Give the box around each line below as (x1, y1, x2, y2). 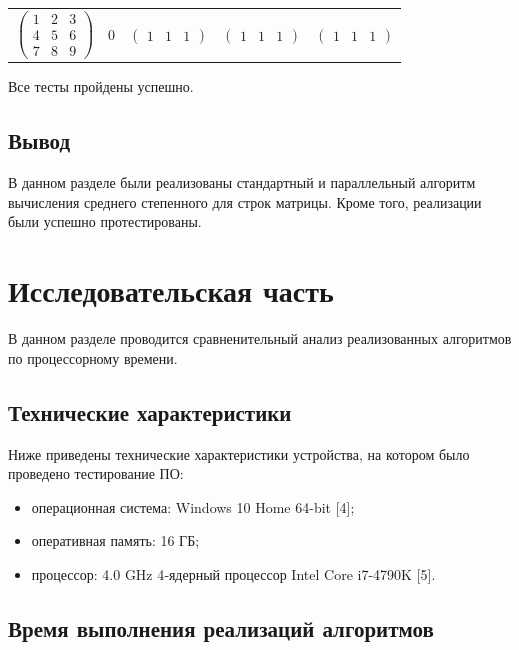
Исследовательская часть (8, 270, 334, 311)
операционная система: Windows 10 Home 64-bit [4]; (31, 496, 355, 517)
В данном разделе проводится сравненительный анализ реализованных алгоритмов (8, 328, 512, 349)
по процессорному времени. (8, 347, 178, 368)
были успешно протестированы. (8, 211, 202, 232)
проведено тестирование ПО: (8, 463, 184, 484)
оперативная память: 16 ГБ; (31, 530, 200, 551)
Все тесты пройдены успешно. (8, 76, 194, 97)
